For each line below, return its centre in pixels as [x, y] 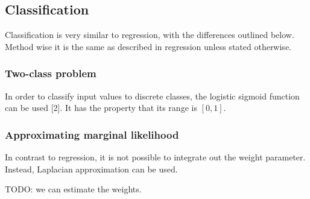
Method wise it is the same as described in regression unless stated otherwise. [148, 46]
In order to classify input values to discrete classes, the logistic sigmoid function [152, 96]
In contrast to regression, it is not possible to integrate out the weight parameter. [155, 157]
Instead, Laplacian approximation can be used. [91, 169]
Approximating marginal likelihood [92, 134]
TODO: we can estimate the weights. [73, 189]
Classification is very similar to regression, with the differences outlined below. [150, 35]
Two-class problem [51, 73]
